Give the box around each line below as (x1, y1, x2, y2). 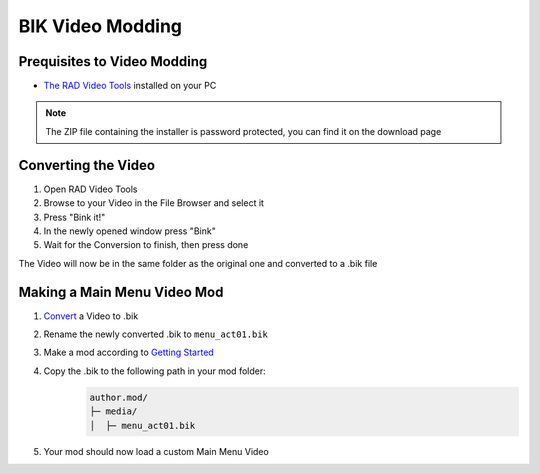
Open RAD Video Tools (43, 183, 138, 195)
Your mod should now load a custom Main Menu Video (43, 445, 269, 457)
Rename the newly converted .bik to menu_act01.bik (43, 328, 269, 340)
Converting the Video (18, 156, 155, 174)
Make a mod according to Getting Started (43, 346, 214, 359)
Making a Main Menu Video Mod (18, 283, 224, 300)
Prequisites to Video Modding (18, 53, 208, 70)
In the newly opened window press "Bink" (43, 225, 217, 237)
